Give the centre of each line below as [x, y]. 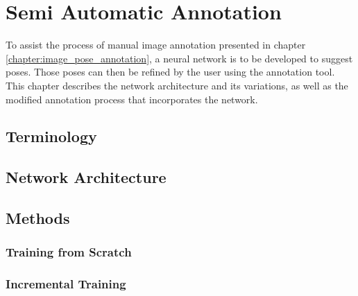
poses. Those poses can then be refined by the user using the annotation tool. [170, 72]
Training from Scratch [69, 252]
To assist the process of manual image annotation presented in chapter [156, 45]
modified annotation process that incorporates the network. [132, 99]
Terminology [51, 136]
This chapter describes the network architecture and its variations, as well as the [177, 85]
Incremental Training [66, 284]
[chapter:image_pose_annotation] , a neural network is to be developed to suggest [179, 58]
